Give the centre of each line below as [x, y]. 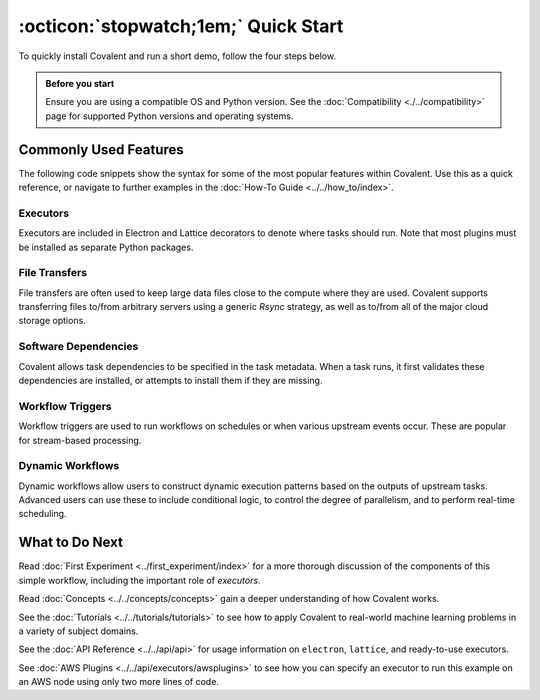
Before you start [80, 83]
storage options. [52, 321]
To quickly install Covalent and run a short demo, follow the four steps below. [177, 56]
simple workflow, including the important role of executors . [139, 580]
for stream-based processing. [80, 440]
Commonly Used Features [101, 149]
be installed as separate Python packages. [106, 247]
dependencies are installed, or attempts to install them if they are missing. [170, 380]
